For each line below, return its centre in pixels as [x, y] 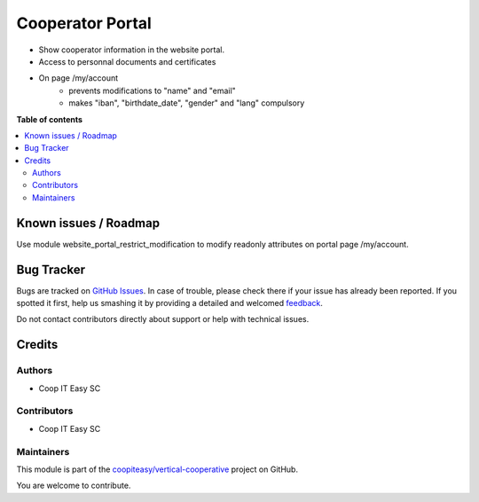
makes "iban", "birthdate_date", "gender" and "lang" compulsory [187, 103]
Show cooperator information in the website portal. [132, 50]
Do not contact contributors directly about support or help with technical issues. [163, 319]
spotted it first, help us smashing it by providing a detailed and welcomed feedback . [170, 303]
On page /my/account [79, 78]
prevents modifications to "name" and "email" [153, 90]
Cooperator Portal [84, 23]
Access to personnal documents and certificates [127, 61]
